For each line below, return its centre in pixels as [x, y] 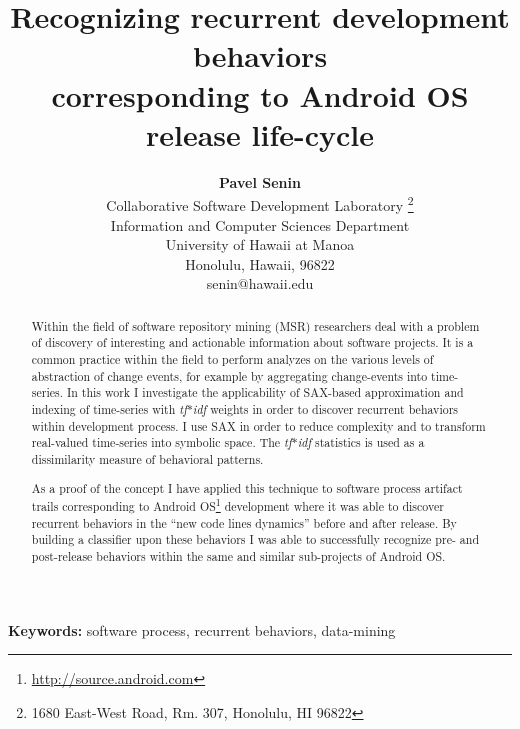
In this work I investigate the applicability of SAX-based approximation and [265, 392]
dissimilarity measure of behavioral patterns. [147, 458]
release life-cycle [260, 133]
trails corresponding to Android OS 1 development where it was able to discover [237, 505]
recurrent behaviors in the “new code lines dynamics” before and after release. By [244, 522]
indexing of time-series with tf [109, 408]
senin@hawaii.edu [260, 283]
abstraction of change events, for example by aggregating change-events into [229, 375]
